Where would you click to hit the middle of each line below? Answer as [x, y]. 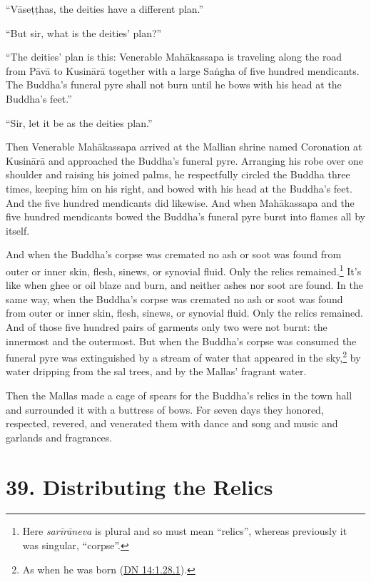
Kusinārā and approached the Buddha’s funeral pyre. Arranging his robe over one [184, 160]
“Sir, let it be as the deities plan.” [79, 122]
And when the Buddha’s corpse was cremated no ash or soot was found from [174, 254]
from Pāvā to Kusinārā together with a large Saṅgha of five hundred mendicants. [183, 70]
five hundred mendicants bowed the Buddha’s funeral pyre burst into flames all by [185, 216]
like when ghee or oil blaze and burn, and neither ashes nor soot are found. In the [184, 285]
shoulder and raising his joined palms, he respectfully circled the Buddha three [178, 174]
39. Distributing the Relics [139, 486]
